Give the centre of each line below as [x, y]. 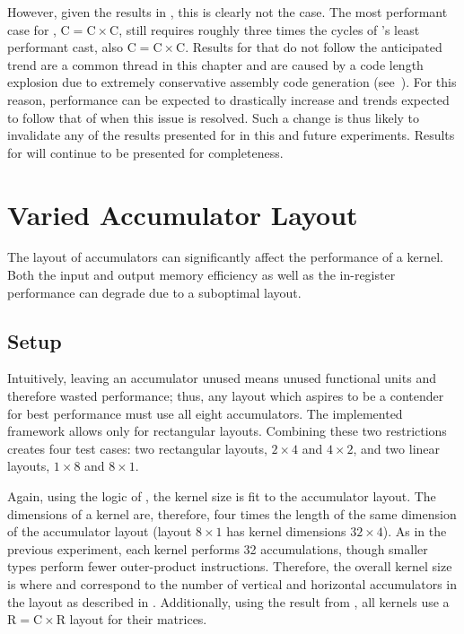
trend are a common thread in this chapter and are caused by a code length [215, 64]
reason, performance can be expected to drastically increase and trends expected [228, 99]
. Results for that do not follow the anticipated [314, 47]
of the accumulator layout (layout [100, 531]
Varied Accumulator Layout [183, 214]
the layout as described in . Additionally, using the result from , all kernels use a [228, 601]
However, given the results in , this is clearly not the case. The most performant [228, 12]
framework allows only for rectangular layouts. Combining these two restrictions [227, 431]
